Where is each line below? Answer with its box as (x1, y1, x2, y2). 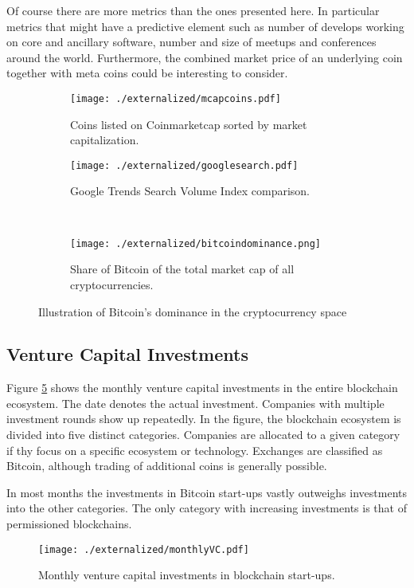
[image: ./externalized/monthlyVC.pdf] (38, 543, 249, 555)
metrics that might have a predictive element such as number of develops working (6, 18, 404, 34)
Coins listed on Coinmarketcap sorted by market (70, 116, 307, 132)
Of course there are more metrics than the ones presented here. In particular (6, 2, 380, 18)
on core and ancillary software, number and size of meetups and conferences (6, 33, 377, 50)
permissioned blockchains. (6, 515, 132, 532)
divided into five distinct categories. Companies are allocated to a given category (6, 426, 400, 443)
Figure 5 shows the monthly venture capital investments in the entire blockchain (6, 379, 398, 396)
